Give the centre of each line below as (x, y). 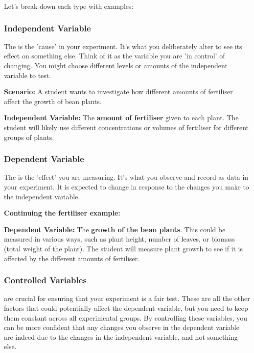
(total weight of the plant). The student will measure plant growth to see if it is (124, 248)
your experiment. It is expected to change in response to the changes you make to (127, 186)
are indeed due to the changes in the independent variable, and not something (121, 337)
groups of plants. (29, 137)
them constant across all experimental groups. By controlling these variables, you (126, 317)
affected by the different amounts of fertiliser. (72, 258)
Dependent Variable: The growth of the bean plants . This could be (115, 229)
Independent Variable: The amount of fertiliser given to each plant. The (121, 118)
